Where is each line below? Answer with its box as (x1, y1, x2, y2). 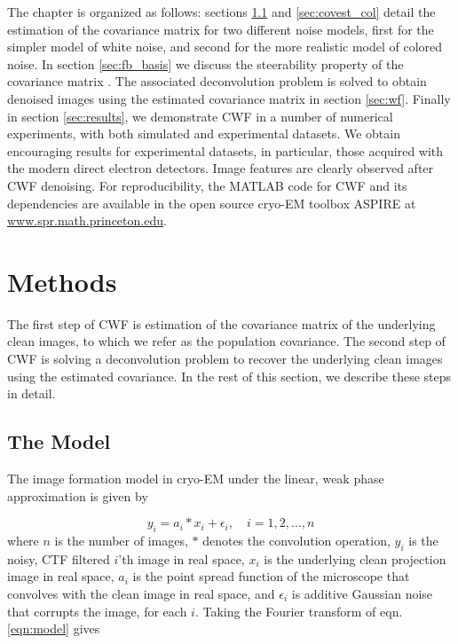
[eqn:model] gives (7, 619, 100, 638)
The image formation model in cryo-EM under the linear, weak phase (7, 469, 384, 488)
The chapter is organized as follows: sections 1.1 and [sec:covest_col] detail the (7, 3, 436, 20)
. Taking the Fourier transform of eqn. (194, 601, 403, 620)
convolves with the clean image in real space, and (7, 584, 275, 602)
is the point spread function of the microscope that (132, 567, 410, 585)
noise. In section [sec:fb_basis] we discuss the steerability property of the (7, 54, 404, 73)
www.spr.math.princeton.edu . (7, 211, 167, 230)
